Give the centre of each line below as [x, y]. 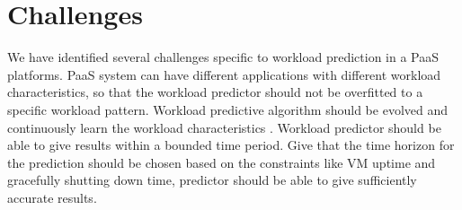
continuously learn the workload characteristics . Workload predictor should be [224, 127]
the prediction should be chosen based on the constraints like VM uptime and [222, 162]
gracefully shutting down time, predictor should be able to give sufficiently [212, 180]
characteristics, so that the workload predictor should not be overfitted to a [215, 92]
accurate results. [52, 197]
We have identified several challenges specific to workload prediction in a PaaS [223, 57]
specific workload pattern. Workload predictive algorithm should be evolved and [228, 109]
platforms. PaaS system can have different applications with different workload [224, 74]
